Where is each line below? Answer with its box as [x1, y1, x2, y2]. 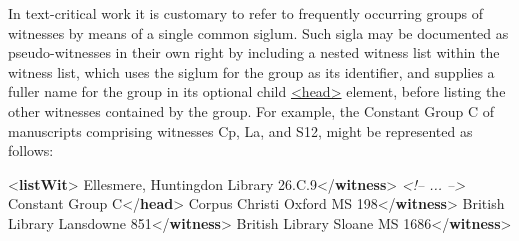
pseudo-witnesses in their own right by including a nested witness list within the [8, 42, 500, 63]
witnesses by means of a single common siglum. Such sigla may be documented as [8, 22, 509, 43]
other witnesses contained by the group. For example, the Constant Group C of [8, 100, 495, 121]
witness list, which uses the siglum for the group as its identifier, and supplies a [8, 61, 495, 82]
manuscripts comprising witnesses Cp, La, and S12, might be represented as [8, 120, 473, 141]
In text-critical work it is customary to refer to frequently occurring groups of [8, 3, 484, 23]
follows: [8, 140, 54, 161]
